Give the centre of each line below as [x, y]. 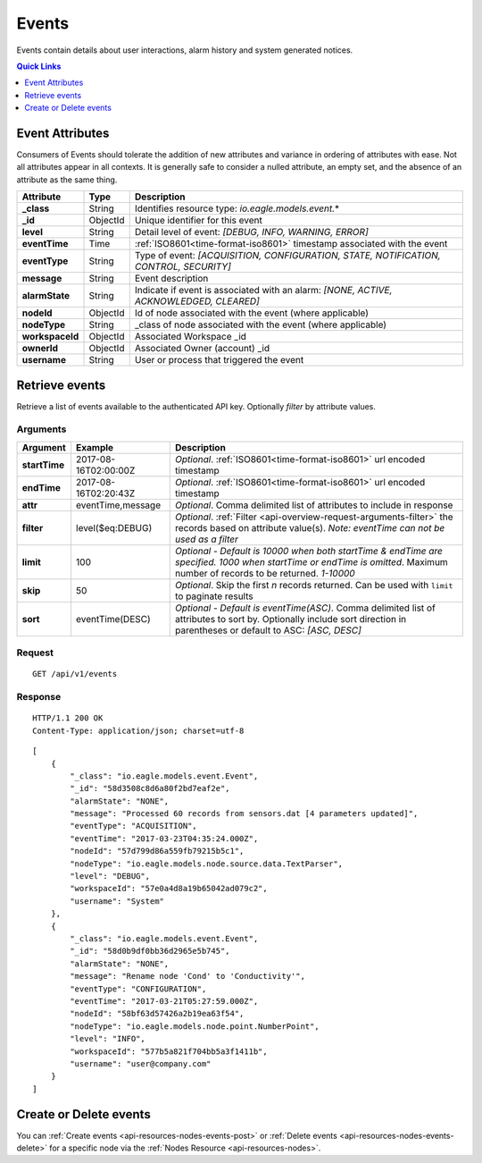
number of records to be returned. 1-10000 [265, 573]
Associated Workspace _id [191, 337]
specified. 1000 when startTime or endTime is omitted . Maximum [311, 561]
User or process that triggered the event [219, 360]
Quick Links [39, 66]
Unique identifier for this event [198, 221]
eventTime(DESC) [113, 619]
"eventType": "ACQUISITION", [134, 826]
